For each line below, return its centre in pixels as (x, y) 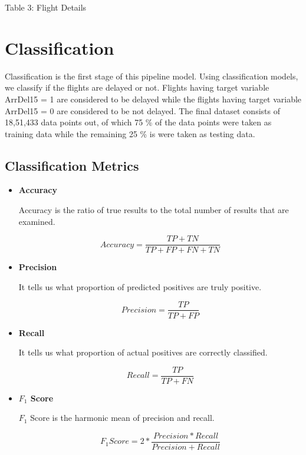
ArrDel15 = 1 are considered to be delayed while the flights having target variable (153, 99)
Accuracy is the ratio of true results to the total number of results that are (154, 210)
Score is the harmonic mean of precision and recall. (122, 418)
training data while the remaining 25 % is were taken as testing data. (130, 133)
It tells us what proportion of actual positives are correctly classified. (143, 352)
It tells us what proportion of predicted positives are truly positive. (140, 286)
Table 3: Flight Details (46, 7)
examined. (37, 221)
